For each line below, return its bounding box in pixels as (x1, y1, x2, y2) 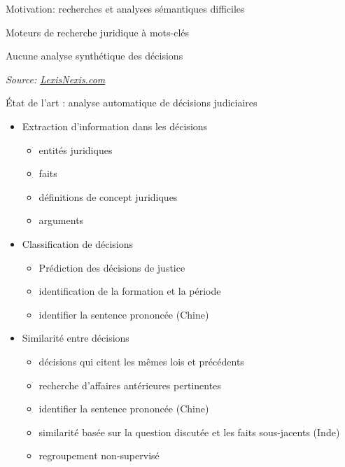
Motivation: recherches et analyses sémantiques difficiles (6, 1, 245, 15)
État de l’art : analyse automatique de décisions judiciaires (6, 95, 258, 110)
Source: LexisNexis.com (6, 71, 106, 86)
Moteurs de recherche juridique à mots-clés (6, 25, 190, 39)
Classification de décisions (22, 236, 133, 251)
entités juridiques (38, 142, 113, 157)
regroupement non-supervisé (38, 448, 160, 463)
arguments (38, 213, 84, 228)
